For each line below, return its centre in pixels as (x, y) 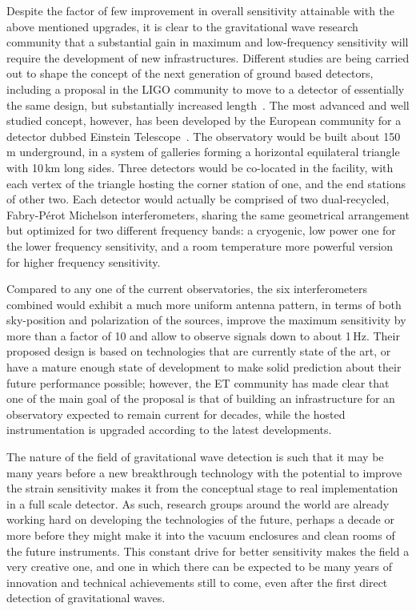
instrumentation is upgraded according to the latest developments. (169, 430)
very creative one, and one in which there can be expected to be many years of (200, 567)
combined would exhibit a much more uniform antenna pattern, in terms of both (204, 304)
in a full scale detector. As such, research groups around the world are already (198, 503)
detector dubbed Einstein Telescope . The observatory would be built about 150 (204, 136)
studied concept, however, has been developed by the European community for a (204, 121)
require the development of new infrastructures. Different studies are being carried (208, 57)
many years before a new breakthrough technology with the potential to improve (204, 472)
